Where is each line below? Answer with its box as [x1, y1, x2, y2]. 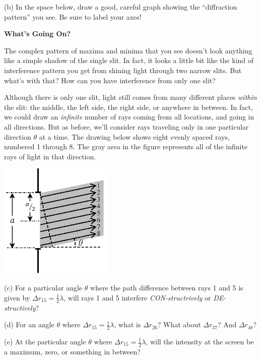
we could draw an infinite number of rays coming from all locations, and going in [4, 111, 254, 122]
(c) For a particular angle [4, 282, 83, 293]
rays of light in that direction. [4, 151, 96, 161]
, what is [114, 319, 141, 330]
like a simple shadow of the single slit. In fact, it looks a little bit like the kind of [4, 55, 254, 66]
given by [4, 292, 30, 303]
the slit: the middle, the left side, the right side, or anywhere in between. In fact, [4, 101, 253, 112]
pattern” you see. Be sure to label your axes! [4, 11, 142, 22]
